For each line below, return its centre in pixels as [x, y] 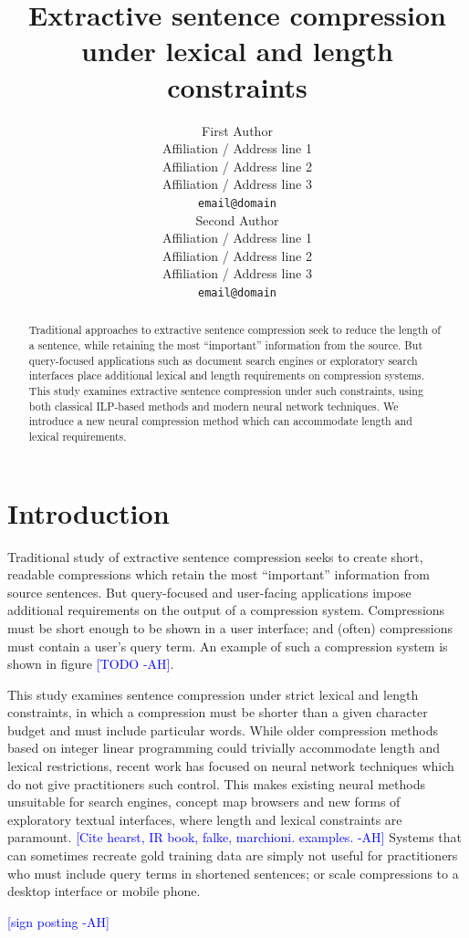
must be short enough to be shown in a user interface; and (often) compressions [230, 627]
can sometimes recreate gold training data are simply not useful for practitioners [233, 855]
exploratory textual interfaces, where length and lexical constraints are [205, 819]
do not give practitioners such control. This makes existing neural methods [216, 783]
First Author [237, 130]
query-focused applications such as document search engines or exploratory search [223, 360]
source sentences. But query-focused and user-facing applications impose [209, 592]
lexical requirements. [78, 436]
